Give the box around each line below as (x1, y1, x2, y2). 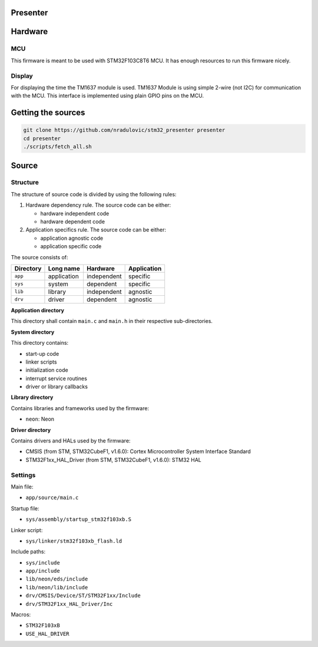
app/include (25, 567, 60, 575)
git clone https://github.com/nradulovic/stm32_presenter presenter (23, 127, 226, 134)
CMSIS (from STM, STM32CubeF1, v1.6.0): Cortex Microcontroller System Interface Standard (25, 448, 251, 455)
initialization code (25, 367, 68, 374)
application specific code (40, 243, 102, 250)
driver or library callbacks (25, 383, 88, 390)
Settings (11, 471, 36, 479)
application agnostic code (40, 235, 103, 242)
